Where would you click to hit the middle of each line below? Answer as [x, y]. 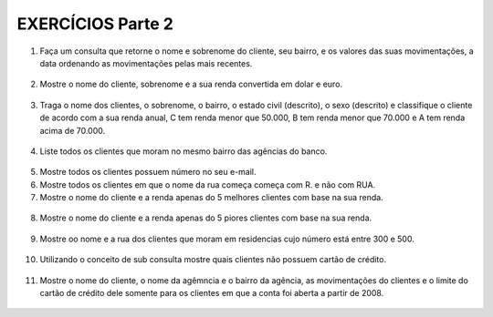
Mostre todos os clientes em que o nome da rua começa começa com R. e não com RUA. [208, 184]
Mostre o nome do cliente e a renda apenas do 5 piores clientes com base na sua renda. [206, 218]
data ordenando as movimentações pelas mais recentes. [146, 63]
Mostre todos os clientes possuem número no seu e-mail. [148, 172]
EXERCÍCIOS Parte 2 [95, 24]
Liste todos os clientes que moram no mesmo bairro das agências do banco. [184, 151]
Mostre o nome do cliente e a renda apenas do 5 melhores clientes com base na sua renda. [211, 198]
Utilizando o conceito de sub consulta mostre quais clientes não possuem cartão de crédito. [213, 260]
